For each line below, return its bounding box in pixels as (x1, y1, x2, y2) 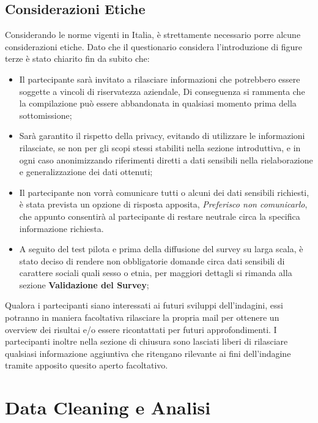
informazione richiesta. (19, 222, 104, 234)
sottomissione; (19, 108, 72, 121)
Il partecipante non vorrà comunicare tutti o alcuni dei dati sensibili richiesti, (19, 185, 309, 198)
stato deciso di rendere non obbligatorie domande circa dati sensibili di (19, 254, 285, 267)
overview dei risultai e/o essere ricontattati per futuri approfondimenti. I (5, 323, 277, 335)
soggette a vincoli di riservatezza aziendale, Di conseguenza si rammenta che (19, 84, 305, 97)
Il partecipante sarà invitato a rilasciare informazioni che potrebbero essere (19, 72, 300, 85)
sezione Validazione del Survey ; (19, 278, 149, 291)
